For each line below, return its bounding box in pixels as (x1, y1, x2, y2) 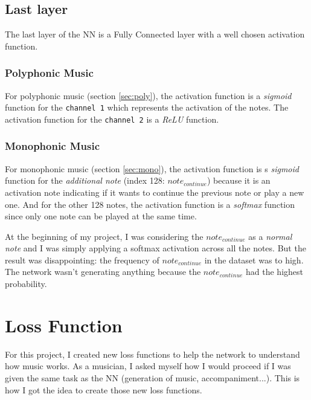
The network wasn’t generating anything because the (5, 265, 201, 278)
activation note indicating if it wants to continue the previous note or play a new (5, 185, 304, 198)
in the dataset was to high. (204, 253, 304, 266)
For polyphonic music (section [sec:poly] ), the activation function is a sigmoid (5, 89, 292, 102)
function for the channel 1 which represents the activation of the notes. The (5, 101, 289, 114)
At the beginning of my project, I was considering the (5, 230, 204, 242)
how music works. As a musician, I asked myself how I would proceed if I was (5, 360, 291, 372)
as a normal (248, 230, 292, 242)
